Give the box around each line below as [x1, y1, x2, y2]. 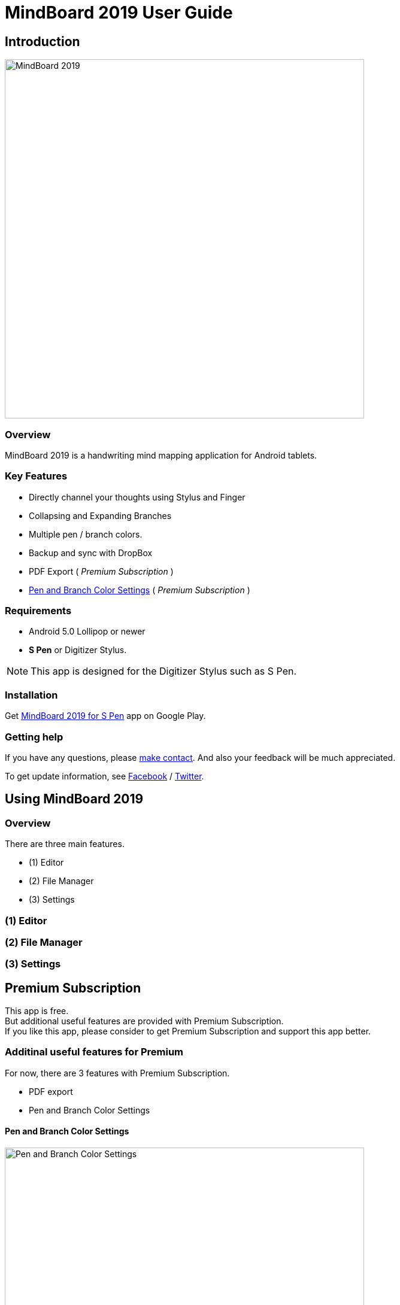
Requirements [5, 605, 72, 617]
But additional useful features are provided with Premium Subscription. [5, 1016, 284, 1027]
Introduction [5, 34, 80, 49]
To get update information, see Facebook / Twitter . [5, 770, 204, 781]
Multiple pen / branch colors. [29, 529, 143, 539]
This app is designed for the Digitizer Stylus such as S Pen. [31, 665, 297, 678]
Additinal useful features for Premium [5, 1046, 183, 1058]
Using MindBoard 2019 [5, 791, 144, 807]
